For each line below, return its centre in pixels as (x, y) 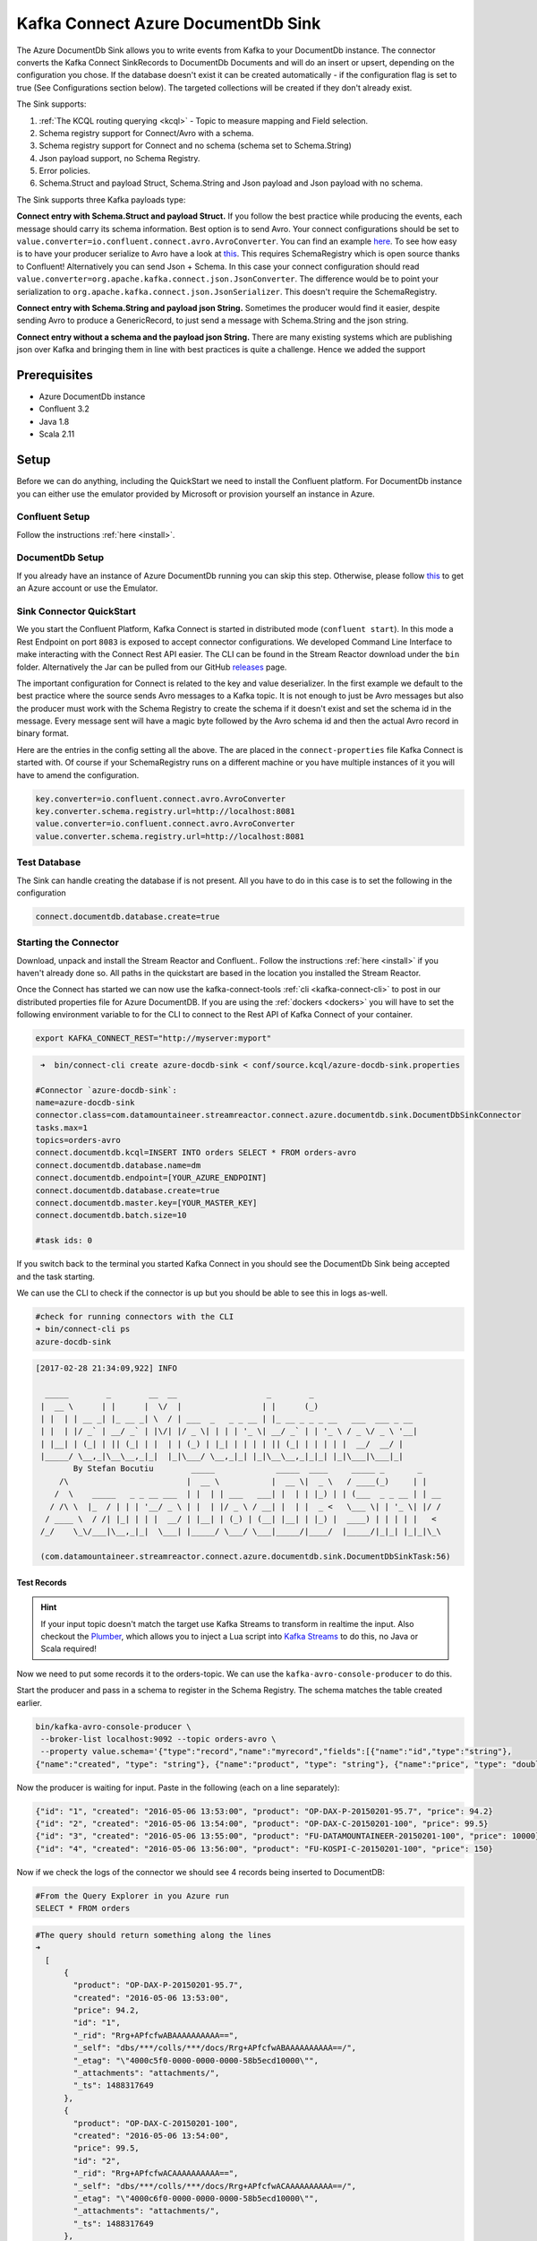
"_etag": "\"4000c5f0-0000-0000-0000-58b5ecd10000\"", (196, 2060)
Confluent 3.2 (64, 409)
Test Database (49, 862)
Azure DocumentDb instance (92, 397)
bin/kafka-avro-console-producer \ (113, 1726)
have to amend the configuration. (78, 774)
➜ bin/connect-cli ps (83, 1329)
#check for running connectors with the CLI (135, 1316)
